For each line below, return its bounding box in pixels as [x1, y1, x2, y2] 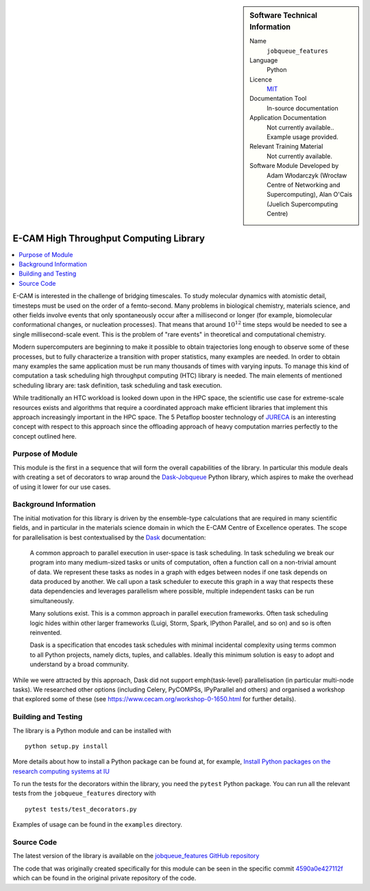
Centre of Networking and [267, 181, 341, 188]
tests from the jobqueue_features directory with [12, 789, 156, 798]
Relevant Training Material [249, 143, 323, 151]
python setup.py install [25, 742, 108, 750]
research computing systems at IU [12, 767, 110, 775]
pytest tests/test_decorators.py [25, 805, 137, 813]
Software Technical [249, 11, 318, 20]
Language [249, 56, 278, 64]
